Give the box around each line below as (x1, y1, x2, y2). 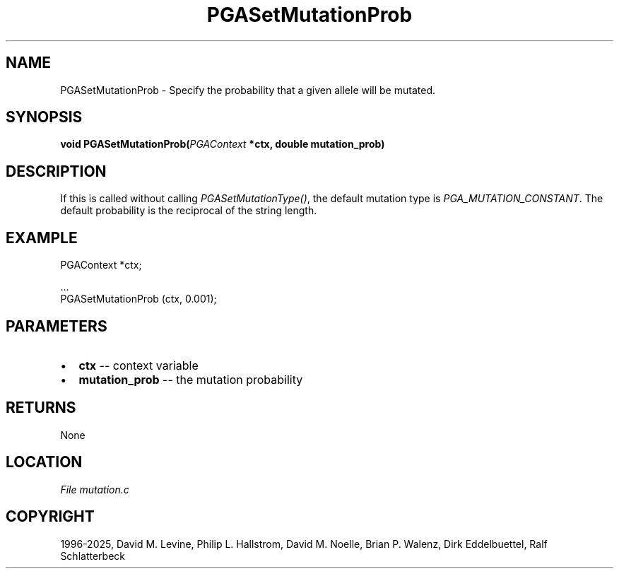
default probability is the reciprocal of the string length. (60, 204, 317, 217)
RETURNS (6, 399, 76, 417)
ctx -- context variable (78, 358, 199, 373)
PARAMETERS (6, 317, 107, 335)
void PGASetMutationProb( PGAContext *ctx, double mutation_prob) (60, 138, 385, 151)
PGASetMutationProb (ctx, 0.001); (60, 293, 217, 305)
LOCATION (6, 453, 83, 471)
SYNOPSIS (6, 108, 83, 127)
